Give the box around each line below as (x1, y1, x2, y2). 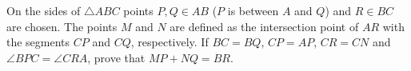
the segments (6, 34, 70, 50)
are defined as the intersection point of (170, 18, 359, 34)
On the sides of (6, 2, 81, 18)
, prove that (87, 49, 146, 65)
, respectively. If (130, 34, 209, 50)
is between (227, 2, 279, 18)
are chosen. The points (6, 18, 118, 34)
